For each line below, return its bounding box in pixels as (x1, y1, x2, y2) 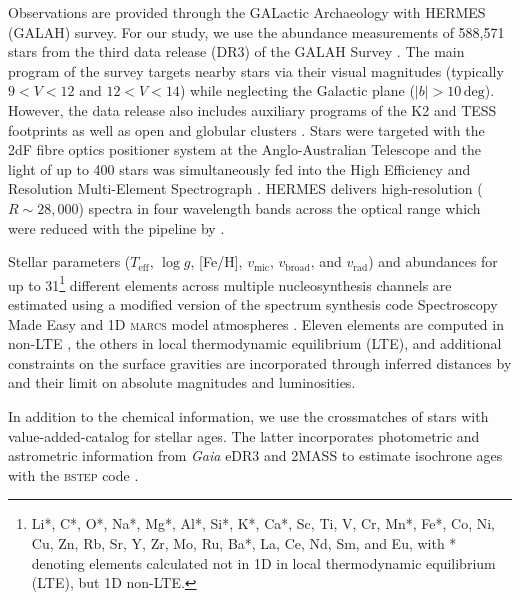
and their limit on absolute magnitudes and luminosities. (8, 372, 356, 393)
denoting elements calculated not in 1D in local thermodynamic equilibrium (31, 552, 496, 573)
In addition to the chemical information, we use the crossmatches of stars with (8, 405, 489, 426)
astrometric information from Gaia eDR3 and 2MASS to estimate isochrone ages (8, 445, 503, 466)
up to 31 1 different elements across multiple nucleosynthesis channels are (8, 271, 452, 295)
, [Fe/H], (190, 251, 243, 272)
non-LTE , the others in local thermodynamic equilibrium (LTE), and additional (8, 333, 502, 354)
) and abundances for (368, 251, 498, 272)
